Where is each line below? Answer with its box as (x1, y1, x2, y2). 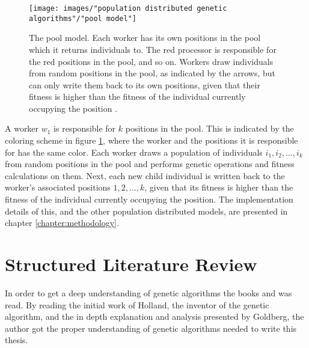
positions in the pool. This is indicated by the (125, 122, 294, 135)
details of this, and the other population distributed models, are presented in (5, 204, 288, 217)
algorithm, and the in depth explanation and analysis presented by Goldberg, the (5, 310, 304, 323)
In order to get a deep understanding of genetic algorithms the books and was (5, 286, 292, 299)
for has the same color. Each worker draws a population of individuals (5, 145, 263, 158)
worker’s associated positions (5, 181, 111, 194)
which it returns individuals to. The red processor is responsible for (29, 43, 277, 55)
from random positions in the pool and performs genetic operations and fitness (5, 157, 295, 170)
